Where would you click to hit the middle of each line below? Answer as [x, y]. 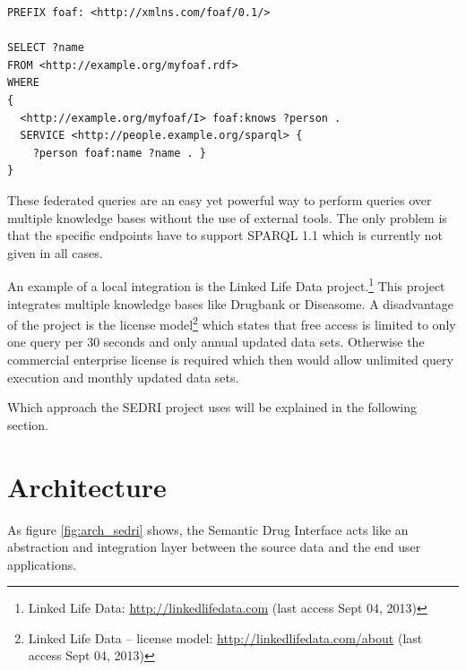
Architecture [87, 486]
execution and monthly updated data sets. [123, 377]
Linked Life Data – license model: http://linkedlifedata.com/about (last [225, 637]
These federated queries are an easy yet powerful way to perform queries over [220, 199]
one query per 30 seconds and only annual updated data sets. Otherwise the [216, 342]
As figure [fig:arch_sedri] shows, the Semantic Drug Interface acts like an [208, 529]
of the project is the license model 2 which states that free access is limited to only [232, 323]
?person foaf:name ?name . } [119, 153]
